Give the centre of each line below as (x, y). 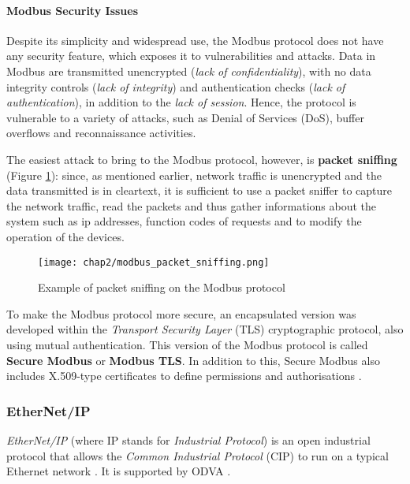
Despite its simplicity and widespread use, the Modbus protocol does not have (195, 40)
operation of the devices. (65, 236)
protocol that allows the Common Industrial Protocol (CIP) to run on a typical (198, 455)
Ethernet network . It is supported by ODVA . (119, 471)
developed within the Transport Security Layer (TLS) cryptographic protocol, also (205, 329)
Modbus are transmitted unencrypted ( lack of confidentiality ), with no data (189, 71)
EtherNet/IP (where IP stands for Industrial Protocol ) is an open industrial (188, 439)
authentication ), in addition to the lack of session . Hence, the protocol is (181, 102)
